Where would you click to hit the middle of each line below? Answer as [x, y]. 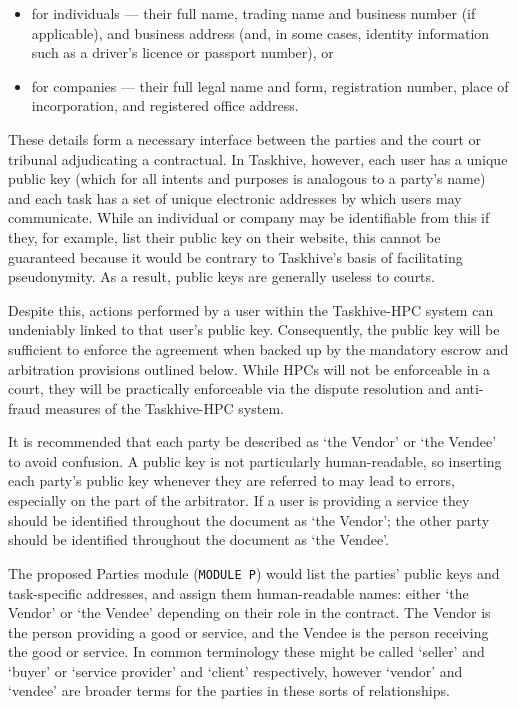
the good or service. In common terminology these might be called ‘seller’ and [246, 651]
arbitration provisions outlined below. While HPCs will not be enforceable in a [249, 368]
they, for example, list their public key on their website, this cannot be [224, 236]
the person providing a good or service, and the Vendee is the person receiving [248, 631]
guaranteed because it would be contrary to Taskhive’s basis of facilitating [235, 256]
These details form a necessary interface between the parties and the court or [245, 138]
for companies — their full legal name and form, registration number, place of [270, 85]
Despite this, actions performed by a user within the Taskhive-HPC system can [251, 309]
